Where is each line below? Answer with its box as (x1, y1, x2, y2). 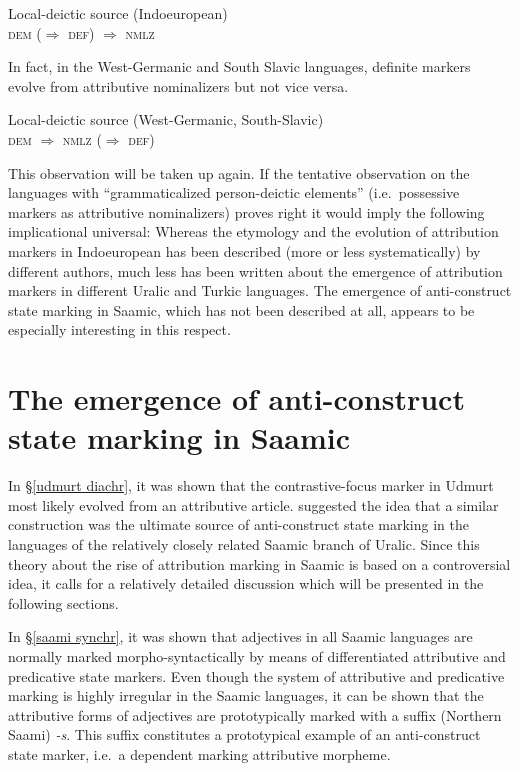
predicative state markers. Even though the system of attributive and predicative (8, 665, 505, 686)
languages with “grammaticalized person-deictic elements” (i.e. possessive (8, 182, 460, 203)
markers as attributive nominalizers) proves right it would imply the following (8, 201, 485, 222)
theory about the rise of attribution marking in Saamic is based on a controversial (8, 553, 511, 574)
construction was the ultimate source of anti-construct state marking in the (8, 514, 469, 535)
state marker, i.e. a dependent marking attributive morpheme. (8, 743, 391, 764)
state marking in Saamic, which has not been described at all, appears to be (8, 299, 475, 320)
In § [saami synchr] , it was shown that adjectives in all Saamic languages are (8, 626, 473, 647)
